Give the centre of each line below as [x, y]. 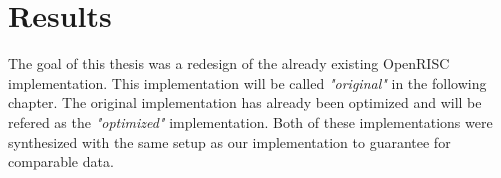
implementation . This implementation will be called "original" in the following [247, 82]
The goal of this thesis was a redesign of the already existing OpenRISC [229, 63]
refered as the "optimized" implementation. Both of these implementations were [250, 121]
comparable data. [61, 161]
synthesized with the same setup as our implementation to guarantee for [229, 141]
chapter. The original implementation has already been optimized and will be [245, 102]
